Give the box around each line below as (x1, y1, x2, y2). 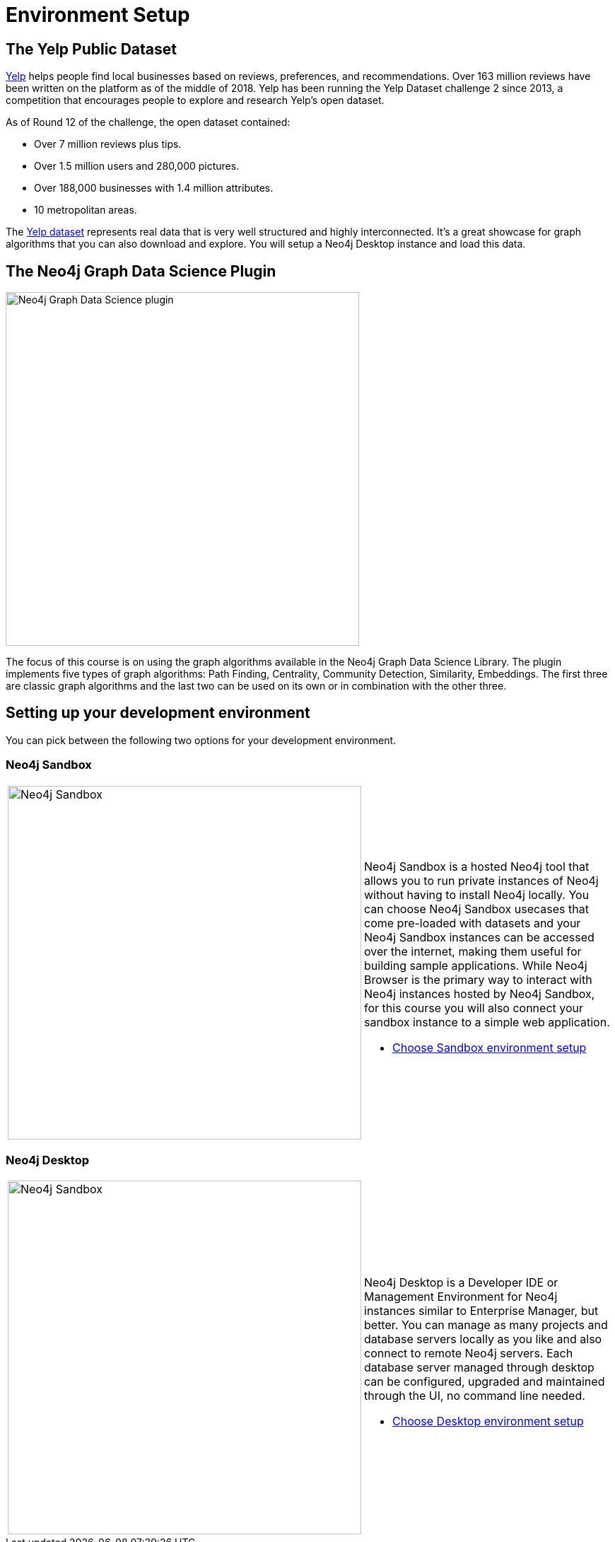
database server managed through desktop (364, 1360, 594, 1375)
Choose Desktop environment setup (392, 1414, 584, 1429)
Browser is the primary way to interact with (364, 972, 592, 987)
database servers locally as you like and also (364, 1332, 602, 1347)
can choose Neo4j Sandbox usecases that (364, 901, 589, 916)
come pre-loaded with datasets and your (364, 915, 581, 930)
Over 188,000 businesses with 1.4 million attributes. (34, 182, 274, 195)
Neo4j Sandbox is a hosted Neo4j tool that (364, 859, 590, 874)
